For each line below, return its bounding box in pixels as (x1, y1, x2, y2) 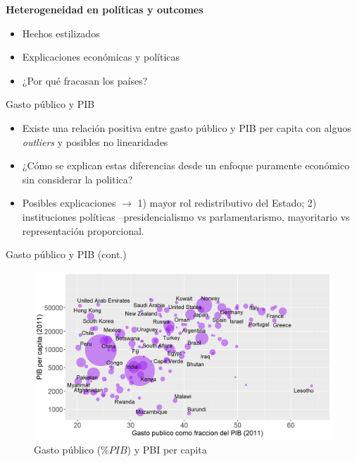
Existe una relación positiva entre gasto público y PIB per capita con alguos (22, 120, 351, 135)
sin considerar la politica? (22, 171, 133, 186)
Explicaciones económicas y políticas (22, 49, 180, 64)
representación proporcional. (22, 223, 144, 238)
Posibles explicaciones (22, 195, 116, 210)
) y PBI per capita (127, 442, 207, 456)
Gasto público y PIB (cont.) (6, 247, 127, 262)
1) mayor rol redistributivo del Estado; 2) (137, 195, 317, 210)
